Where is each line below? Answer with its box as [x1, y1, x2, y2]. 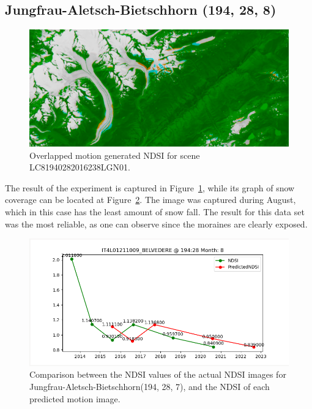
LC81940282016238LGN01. [29, 161, 130, 174]
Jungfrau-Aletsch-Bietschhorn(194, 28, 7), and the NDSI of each [29, 380, 270, 393]
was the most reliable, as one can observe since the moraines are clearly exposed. [5, 217, 308, 230]
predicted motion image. [29, 392, 121, 405]
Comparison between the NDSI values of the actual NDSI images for [29, 368, 286, 381]
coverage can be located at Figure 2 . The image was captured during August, [5, 193, 296, 206]
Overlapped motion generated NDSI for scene [29, 148, 200, 161]
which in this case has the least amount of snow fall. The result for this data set [5, 205, 305, 218]
